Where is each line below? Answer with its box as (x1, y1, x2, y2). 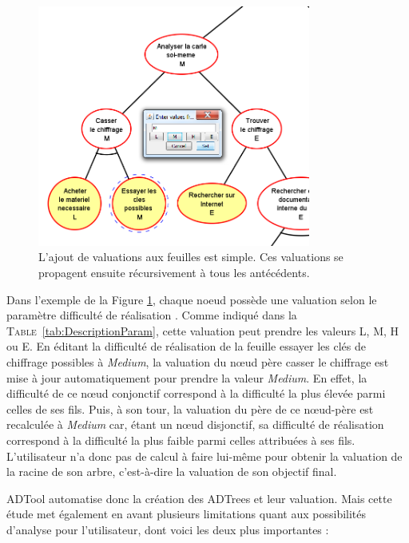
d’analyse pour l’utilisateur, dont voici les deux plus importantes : (6, 521, 329, 537)
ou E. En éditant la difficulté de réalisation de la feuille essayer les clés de (6, 338, 366, 355)
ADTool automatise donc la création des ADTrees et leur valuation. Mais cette (6, 489, 392, 506)
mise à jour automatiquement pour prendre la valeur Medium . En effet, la (6, 369, 367, 386)
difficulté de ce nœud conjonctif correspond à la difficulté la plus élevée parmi (6, 385, 386, 402)
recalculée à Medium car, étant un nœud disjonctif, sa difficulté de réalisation (6, 416, 384, 433)
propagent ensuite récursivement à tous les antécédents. (38, 264, 310, 281)
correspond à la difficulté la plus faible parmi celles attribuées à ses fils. (6, 432, 355, 448)
